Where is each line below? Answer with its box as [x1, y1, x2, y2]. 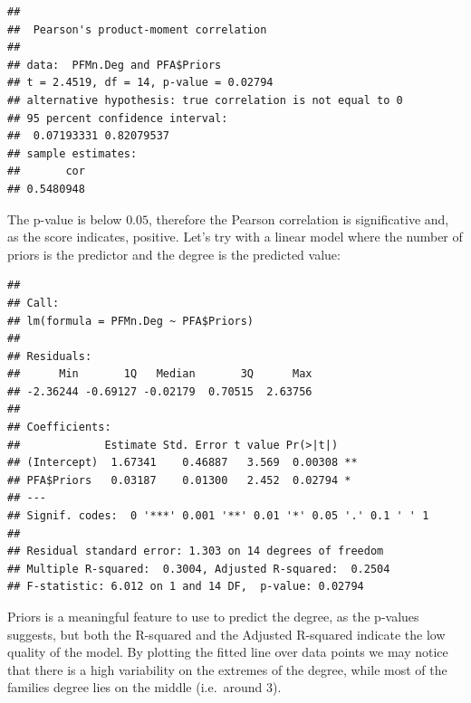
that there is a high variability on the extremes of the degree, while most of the [7, 660, 447, 679]
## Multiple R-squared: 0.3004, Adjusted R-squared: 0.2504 [7, 562, 390, 575]
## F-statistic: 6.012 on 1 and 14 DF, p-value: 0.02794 [7, 580, 364, 594]
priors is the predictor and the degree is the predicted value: [7, 244, 341, 263]
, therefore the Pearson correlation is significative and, [149, 209, 449, 228]
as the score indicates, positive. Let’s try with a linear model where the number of [7, 227, 463, 246]
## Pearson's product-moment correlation [7, 23, 267, 36]
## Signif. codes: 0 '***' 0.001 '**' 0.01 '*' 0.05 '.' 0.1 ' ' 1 [7, 509, 429, 523]
